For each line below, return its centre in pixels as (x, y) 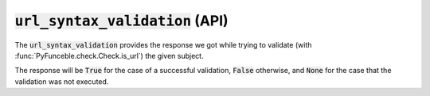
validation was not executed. (62, 81)
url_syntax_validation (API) (121, 21)
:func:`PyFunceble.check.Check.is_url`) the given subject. (109, 56)
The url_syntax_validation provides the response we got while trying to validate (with (163, 44)
